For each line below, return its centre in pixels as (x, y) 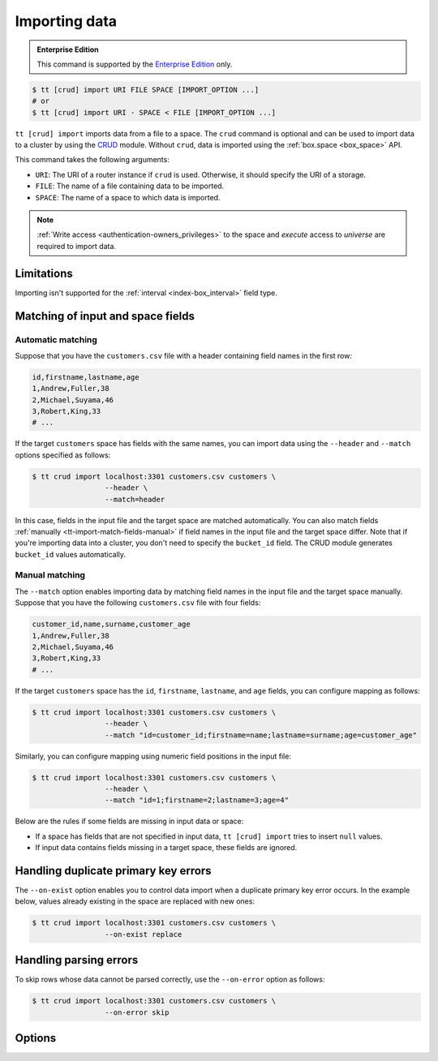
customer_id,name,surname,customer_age (111, 624)
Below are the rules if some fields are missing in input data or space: (129, 821)
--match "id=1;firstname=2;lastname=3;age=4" (197, 800)
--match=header (135, 499)
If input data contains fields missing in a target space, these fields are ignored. (166, 848)
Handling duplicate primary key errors (113, 871)
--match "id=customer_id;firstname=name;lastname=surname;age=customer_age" (261, 735)
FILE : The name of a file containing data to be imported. (130, 186)
